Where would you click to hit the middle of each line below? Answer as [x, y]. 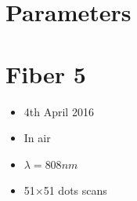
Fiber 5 [46, 73]
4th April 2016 [59, 111]
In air [37, 138]
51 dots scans [75, 190]
